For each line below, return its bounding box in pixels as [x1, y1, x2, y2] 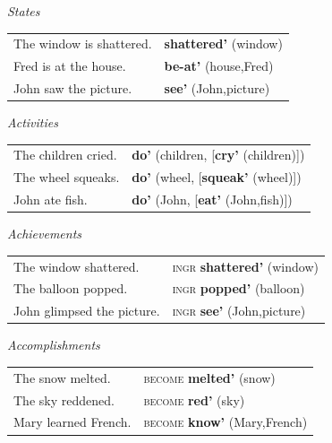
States [7, 2, 40, 20]
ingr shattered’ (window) [172, 256, 319, 275]
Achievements [7, 224, 82, 243]
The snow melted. [13, 368, 111, 387]
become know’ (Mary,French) [143, 413, 308, 431]
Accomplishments [7, 335, 100, 354]
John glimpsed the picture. [13, 301, 160, 320]
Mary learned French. [13, 413, 132, 431]
